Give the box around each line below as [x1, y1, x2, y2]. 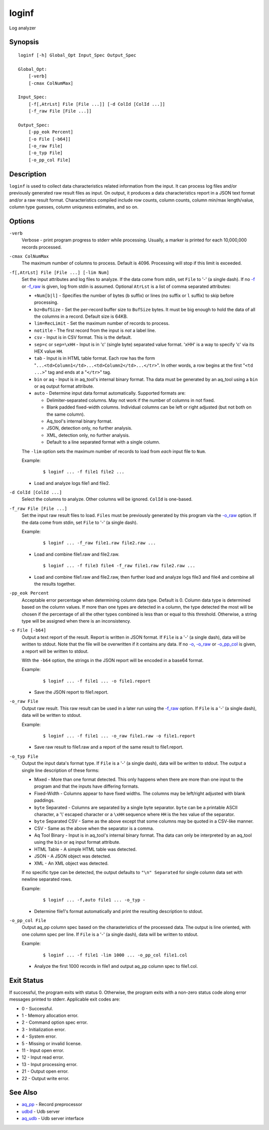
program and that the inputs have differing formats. [34, 783, 139, 789]
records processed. [21, 244, 62, 250]
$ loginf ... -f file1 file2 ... [43, 469, 125, 475]
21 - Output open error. [21, 1068, 69, 1075]
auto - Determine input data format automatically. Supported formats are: [34, 390, 186, 396]
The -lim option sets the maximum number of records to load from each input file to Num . [21, 448, 206, 454]
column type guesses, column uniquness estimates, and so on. [9, 204, 139, 210]
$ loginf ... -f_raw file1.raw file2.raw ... [43, 540, 156, 546]
